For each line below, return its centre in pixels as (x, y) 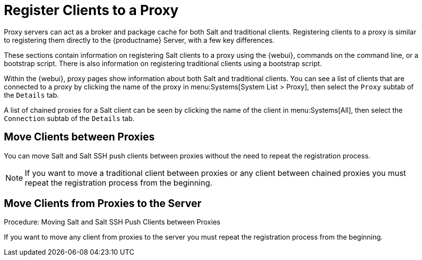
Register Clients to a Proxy (91, 10)
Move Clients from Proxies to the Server (103, 204)
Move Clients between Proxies (79, 137)
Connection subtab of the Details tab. (69, 118)
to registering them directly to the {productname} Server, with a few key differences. (139, 40)
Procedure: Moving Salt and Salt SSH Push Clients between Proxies (112, 222)
